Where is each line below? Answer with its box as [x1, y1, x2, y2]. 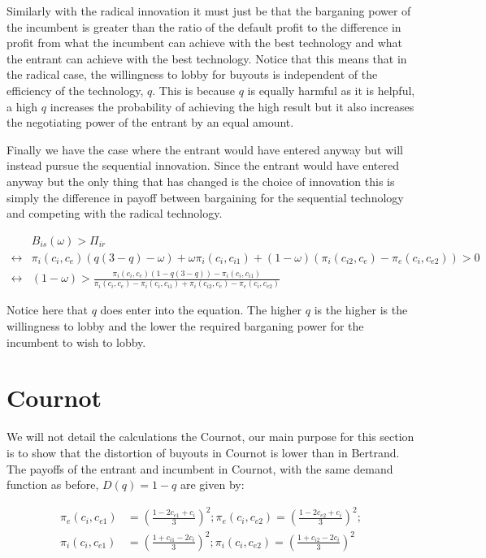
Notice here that [7, 301, 88, 318]
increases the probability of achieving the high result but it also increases [50, 97, 414, 115]
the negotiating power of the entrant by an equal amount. [7, 114, 294, 131]
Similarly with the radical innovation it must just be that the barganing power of [7, 2, 411, 19]
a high [7, 97, 38, 115]
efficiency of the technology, [7, 81, 144, 98]
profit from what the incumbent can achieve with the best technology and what [7, 34, 403, 51]
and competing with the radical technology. [7, 205, 223, 222]
